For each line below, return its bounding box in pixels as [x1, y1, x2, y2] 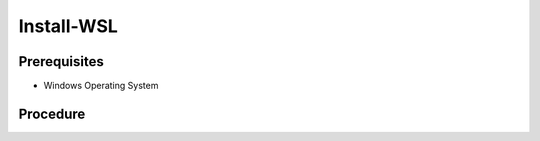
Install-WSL [18, 15, 119, 37]
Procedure [18, 105, 86, 122]
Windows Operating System [43, 80, 159, 92]
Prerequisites [18, 53, 104, 70]
